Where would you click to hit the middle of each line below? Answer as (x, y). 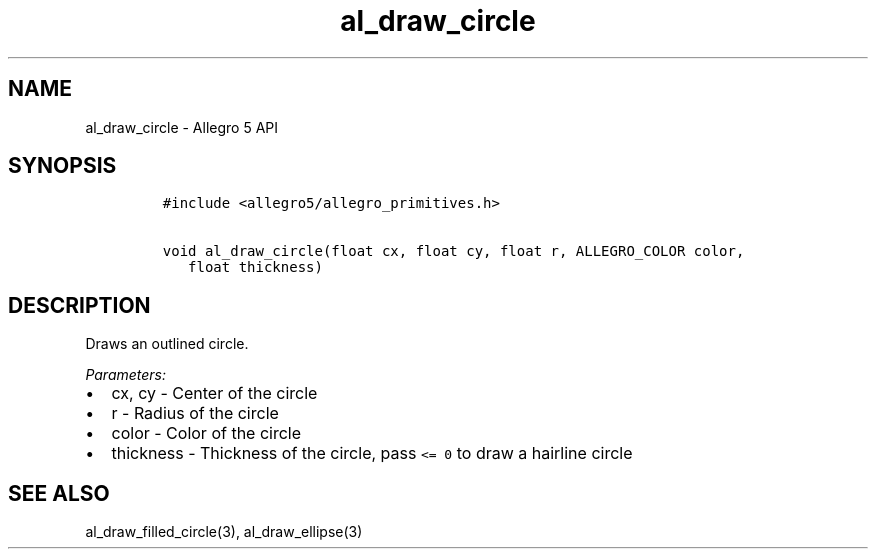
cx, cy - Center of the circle (214, 393)
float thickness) (255, 267)
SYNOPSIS (62, 166)
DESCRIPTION (79, 305)
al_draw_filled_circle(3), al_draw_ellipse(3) (224, 532)
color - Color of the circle (206, 433)
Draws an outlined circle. (167, 344)
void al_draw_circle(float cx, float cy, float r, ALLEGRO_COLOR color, (453, 251)
